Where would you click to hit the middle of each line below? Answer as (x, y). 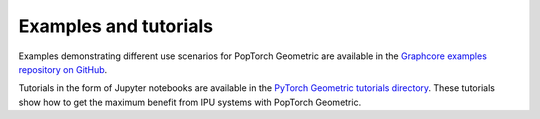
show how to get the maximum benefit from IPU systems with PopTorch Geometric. (190, 102)
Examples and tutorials (116, 26)
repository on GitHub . (63, 69)
